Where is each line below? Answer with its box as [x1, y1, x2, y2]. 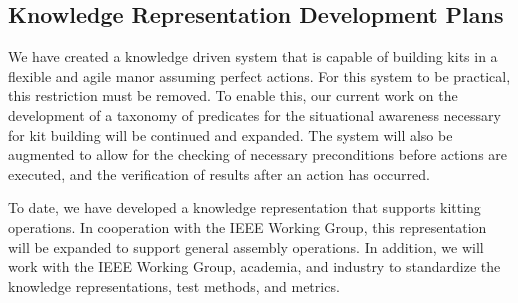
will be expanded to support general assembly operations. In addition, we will [8, 236, 484, 257]
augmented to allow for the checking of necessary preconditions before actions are [8, 144, 508, 165]
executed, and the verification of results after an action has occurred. [8, 163, 430, 184]
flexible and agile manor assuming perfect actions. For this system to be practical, [8, 65, 511, 86]
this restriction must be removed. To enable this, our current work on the [8, 85, 458, 106]
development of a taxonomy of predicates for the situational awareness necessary [8, 104, 501, 125]
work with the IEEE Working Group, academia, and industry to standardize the [8, 256, 501, 277]
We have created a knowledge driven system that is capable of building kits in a [8, 46, 498, 67]
